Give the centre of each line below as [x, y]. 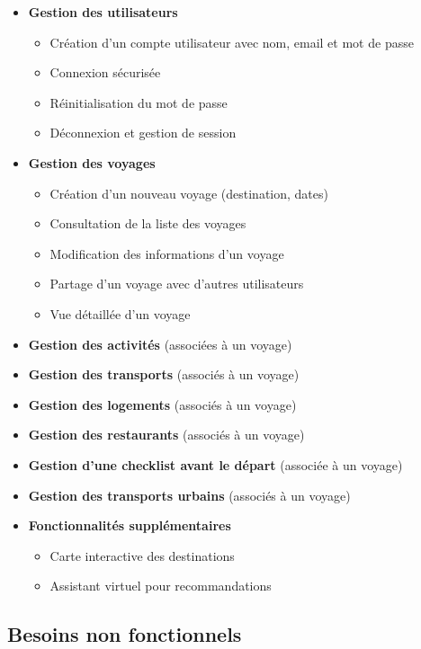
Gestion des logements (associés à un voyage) [162, 404]
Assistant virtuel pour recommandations [161, 586]
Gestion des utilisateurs [103, 12]
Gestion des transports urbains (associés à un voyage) [189, 495]
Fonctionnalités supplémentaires [130, 525]
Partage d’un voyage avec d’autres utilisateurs [177, 284]
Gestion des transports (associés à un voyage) [164, 374]
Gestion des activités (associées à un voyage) [160, 344]
